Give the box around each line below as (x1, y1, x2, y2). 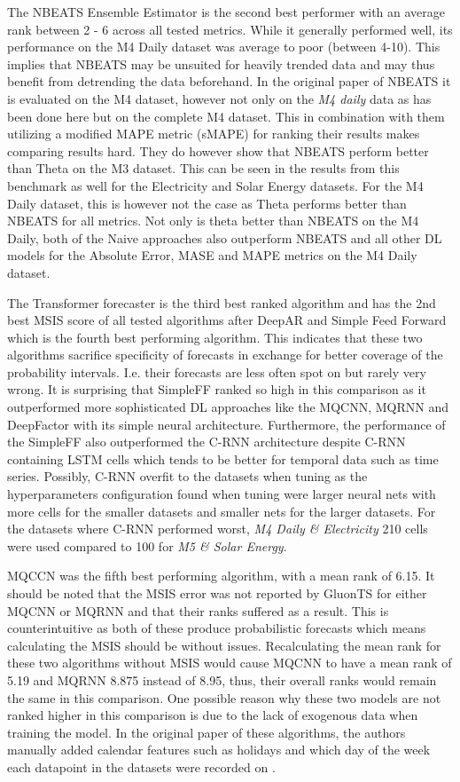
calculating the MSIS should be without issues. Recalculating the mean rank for (7, 636, 441, 654)
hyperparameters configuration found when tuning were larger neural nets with (7, 485, 436, 503)
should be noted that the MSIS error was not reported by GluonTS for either (7, 584, 427, 602)
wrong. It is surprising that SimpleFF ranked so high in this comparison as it (7, 380, 426, 399)
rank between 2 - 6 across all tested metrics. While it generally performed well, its (7, 20, 453, 38)
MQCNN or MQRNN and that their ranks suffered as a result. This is (7, 601, 389, 620)
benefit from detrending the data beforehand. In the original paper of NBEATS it (7, 72, 451, 91)
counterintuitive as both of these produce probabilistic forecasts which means (7, 619, 426, 637)
